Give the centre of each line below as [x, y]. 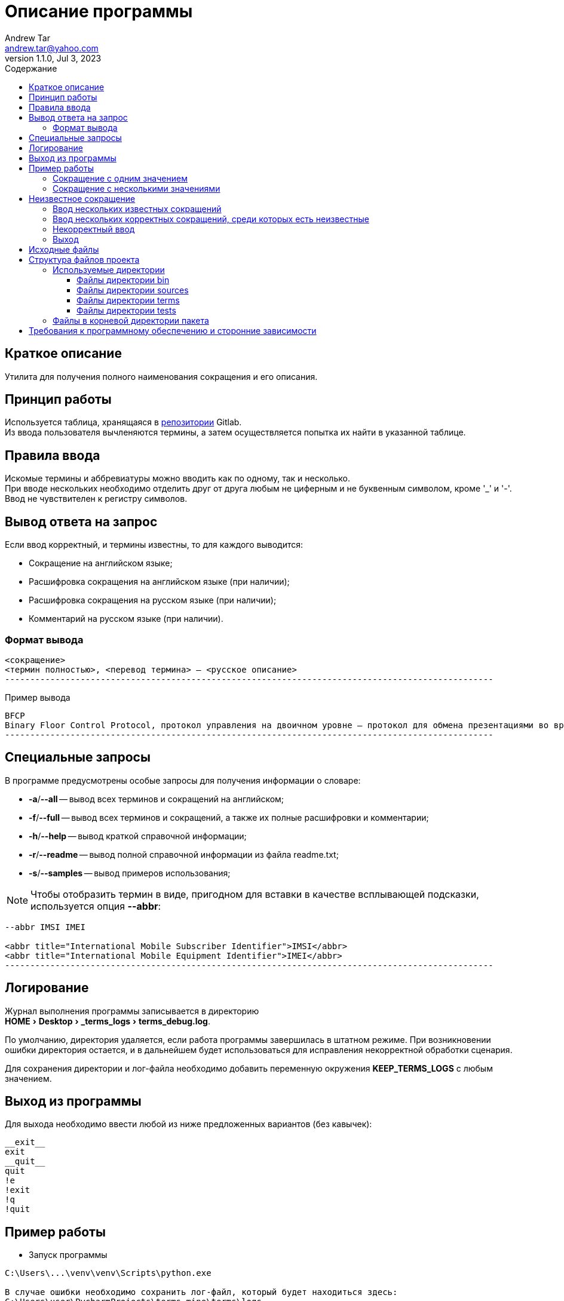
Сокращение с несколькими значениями [137, 188]
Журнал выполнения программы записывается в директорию [132, 1011]
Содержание [31, 68]
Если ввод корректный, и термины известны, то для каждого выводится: [154, 545]
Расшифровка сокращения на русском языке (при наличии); [153, 600]
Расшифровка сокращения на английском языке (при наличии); [159, 582]
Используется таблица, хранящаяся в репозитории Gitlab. [123, 422]
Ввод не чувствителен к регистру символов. [96, 499]
